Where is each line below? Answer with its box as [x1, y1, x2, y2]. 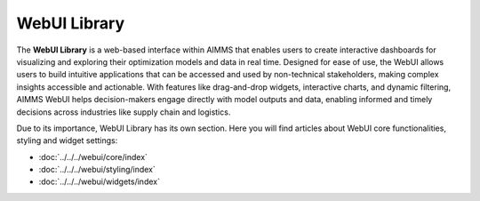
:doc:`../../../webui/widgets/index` [38, 176, 160, 187]
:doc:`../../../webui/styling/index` [38, 165, 156, 175]
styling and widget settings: [16, 135, 118, 146]
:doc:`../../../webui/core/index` [38, 151, 148, 162]
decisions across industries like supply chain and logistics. [16, 107, 231, 117]
